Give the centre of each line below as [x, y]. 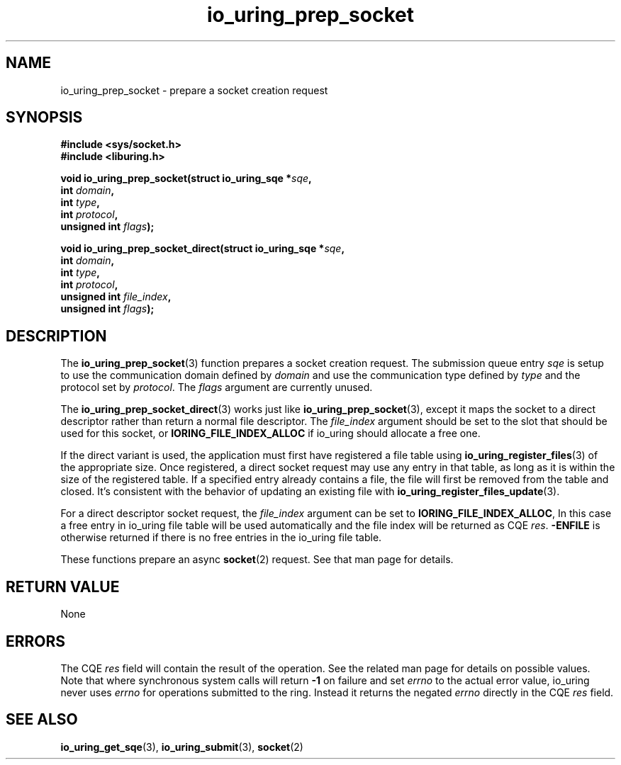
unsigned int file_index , [116, 297]
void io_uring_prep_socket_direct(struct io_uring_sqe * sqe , [203, 249]
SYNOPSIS [44, 118]
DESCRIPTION [56, 336]
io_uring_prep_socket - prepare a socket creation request [194, 90]
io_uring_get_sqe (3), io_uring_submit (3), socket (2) [182, 747]
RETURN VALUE [63, 586]
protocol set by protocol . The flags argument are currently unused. [217, 387]
